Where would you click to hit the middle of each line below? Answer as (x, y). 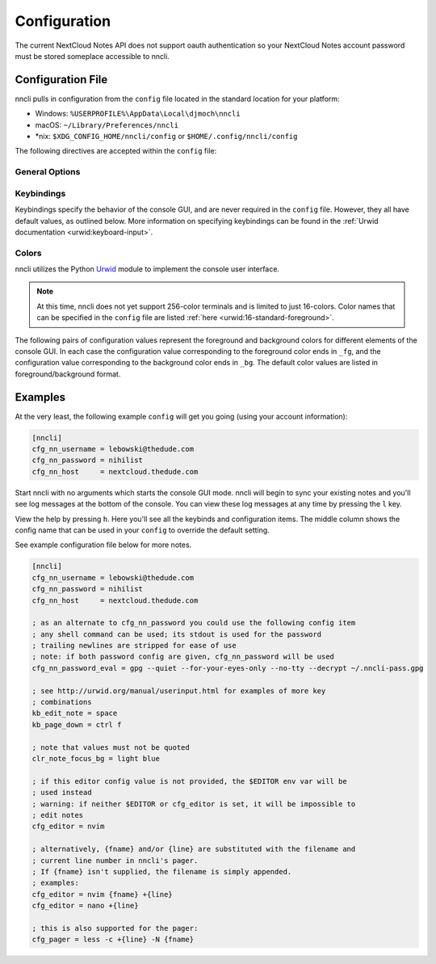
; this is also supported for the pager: (115, 928)
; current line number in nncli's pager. (115, 860)
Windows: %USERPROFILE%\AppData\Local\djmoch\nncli (138, 114)
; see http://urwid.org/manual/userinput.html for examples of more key (179, 690)
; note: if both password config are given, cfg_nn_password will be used (183, 657)
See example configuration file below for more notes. (103, 545)
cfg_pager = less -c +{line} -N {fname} (113, 940)
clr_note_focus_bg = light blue (96, 758)
